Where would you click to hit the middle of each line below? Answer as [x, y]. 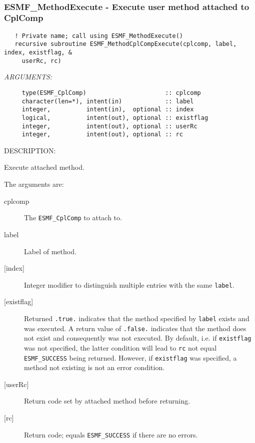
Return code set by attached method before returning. [107, 401]
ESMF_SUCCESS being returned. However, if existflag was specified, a [130, 357]
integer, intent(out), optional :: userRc [109, 126]
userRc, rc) [41, 61]
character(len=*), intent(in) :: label [108, 101]
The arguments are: [34, 184]
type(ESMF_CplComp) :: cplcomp [111, 93]
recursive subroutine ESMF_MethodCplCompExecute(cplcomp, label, [126, 44]
